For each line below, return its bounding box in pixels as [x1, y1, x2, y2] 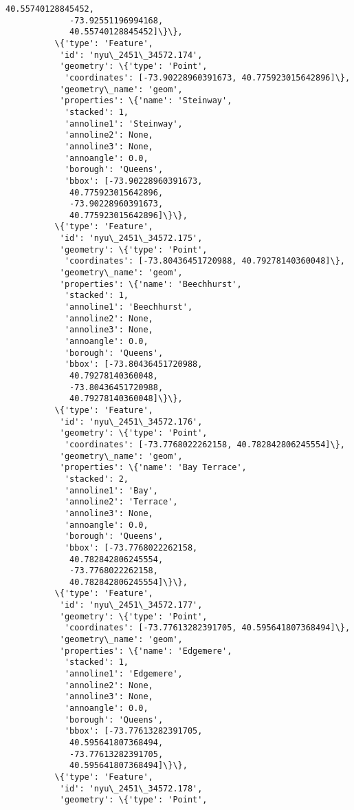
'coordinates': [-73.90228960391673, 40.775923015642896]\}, [64, 72, 351, 83]
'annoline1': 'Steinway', [64, 118, 183, 129]
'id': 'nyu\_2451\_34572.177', [59, 600, 203, 610]
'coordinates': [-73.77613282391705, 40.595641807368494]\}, [64, 623, 351, 633]
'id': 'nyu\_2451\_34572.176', [59, 416, 203, 427]
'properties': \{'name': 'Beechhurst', [59, 279, 242, 289]
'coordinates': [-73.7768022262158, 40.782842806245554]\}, [64, 439, 345, 449]
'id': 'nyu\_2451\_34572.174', [59, 50, 203, 60]
